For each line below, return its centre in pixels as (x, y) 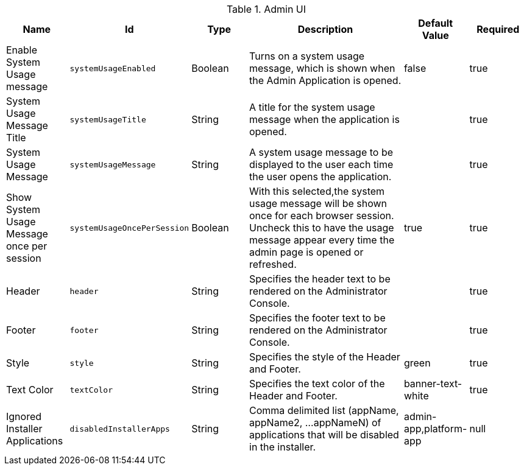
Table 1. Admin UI (266, 9)
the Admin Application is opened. (325, 80)
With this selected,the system (317, 191)
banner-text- (433, 384)
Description (325, 29)
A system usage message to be (321, 152)
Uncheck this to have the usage (322, 228)
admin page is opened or (306, 252)
